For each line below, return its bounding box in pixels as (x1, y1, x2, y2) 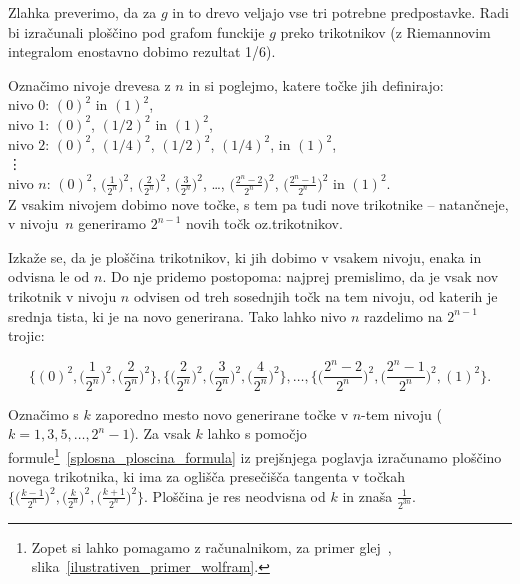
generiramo (78, 213, 147, 234)
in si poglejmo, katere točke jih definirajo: (188, 74, 444, 95)
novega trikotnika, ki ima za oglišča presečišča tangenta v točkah (8, 466, 405, 487)
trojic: (8, 325, 45, 346)
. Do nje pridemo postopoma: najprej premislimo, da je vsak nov (102, 266, 499, 287)
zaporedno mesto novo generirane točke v (95, 403, 349, 424)
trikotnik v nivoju (8, 286, 117, 306)
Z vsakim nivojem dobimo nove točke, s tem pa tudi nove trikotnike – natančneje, (8, 193, 509, 214)
